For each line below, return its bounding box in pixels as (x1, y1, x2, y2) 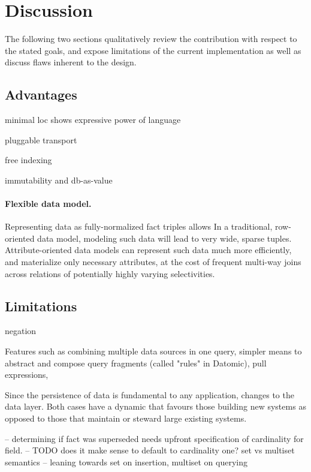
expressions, (5, 368, 49, 381)
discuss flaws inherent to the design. (5, 56, 137, 68)
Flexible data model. (5, 197, 92, 210)
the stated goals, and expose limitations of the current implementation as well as (5, 44, 301, 56)
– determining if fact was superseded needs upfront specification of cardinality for (5, 432, 304, 444)
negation (5, 324, 37, 337)
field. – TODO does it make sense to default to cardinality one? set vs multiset (5, 444, 295, 456)
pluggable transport (5, 133, 77, 146)
